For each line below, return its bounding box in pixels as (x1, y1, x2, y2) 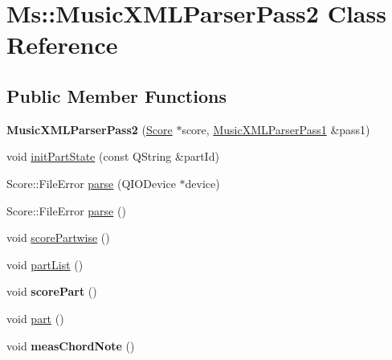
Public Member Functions (6, 83, 227, 108)
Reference (6, 28, 118, 61)
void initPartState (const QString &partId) (6, 148, 219, 165)
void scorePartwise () (6, 229, 110, 246)
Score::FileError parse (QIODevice (6, 174, 176, 191)
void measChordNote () (6, 337, 135, 354)
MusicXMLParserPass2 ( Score (6, 121, 173, 137)
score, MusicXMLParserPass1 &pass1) (182, 121, 370, 137)
